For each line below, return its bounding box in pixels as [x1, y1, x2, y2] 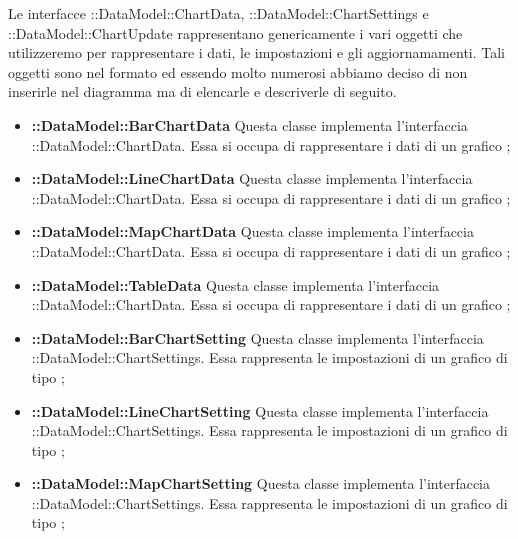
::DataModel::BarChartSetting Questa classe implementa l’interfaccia [31, 327, 484, 348]
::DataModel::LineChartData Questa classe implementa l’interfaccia [31, 168, 473, 189]
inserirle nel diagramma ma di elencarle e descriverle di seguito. [8, 81, 397, 102]
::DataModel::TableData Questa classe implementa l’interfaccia [31, 274, 440, 295]
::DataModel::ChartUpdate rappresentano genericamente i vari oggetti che [8, 22, 463, 43]
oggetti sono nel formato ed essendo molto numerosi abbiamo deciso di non [8, 61, 468, 82]
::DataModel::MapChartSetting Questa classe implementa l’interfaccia [31, 473, 491, 494]
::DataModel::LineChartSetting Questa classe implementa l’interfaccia [31, 400, 489, 421]
